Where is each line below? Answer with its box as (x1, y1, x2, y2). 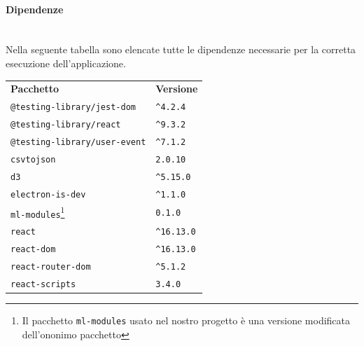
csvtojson (10, 154, 56, 165)
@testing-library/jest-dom (10, 102, 136, 113)
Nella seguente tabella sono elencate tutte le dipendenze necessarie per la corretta (6, 42, 356, 57)
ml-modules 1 (10, 204, 65, 220)
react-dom (10, 244, 56, 255)
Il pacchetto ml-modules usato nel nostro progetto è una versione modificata (22, 313, 351, 328)
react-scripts (10, 279, 76, 289)
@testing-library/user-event (10, 137, 146, 147)
